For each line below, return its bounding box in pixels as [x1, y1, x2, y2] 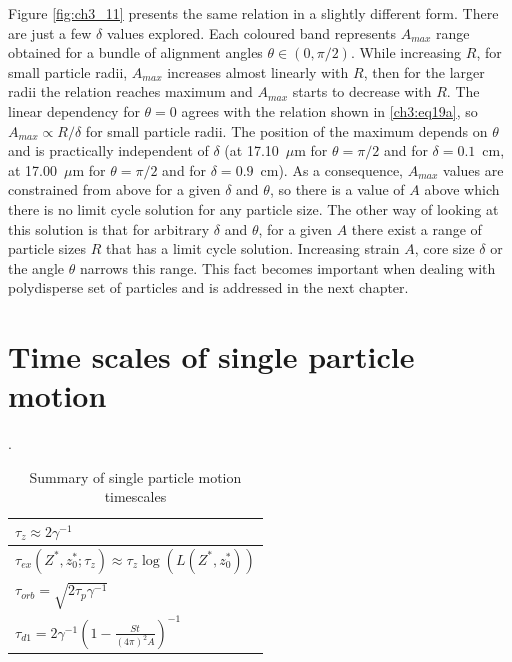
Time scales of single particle [8, 336, 415, 377]
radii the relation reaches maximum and [8, 81, 253, 102]
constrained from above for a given [8, 179, 221, 200]
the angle [8, 257, 64, 278]
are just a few [8, 22, 92, 43]
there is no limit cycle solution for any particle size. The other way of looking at [8, 198, 499, 219]
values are [443, 159, 504, 180]
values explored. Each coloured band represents [106, 22, 397, 43]
